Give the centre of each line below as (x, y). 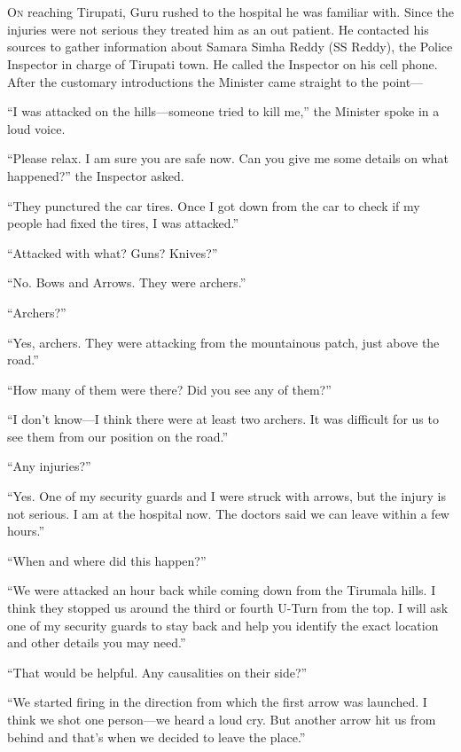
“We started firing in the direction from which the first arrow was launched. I (217, 702)
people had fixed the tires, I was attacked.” (123, 223)
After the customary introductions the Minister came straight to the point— (215, 81)
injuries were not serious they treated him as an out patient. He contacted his (218, 29)
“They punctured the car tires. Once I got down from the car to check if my (214, 205)
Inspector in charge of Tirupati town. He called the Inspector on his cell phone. (223, 63)
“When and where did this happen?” (107, 560)
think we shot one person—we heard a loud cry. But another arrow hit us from (222, 719)
